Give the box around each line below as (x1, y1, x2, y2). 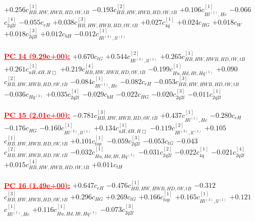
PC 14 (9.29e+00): (4, 50, 71, 61)
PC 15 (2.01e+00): (4, 109, 71, 120)
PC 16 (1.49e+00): (4, 180, 71, 190)
